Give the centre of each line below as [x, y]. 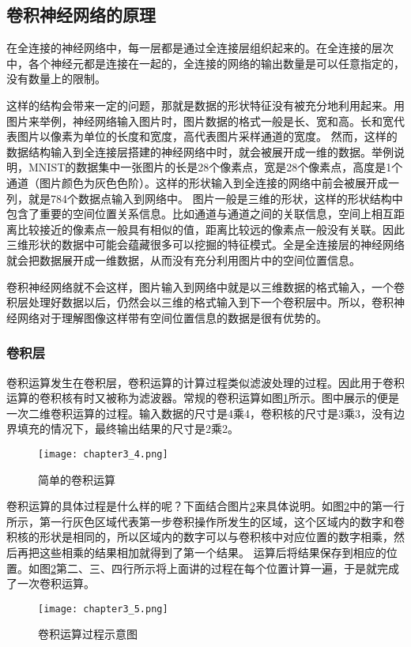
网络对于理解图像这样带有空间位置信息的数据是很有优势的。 [172, 317]
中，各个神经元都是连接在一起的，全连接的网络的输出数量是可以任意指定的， [205, 63]
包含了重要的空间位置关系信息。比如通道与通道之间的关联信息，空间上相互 [200, 214]
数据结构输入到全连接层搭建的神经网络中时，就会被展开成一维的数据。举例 [200, 151]
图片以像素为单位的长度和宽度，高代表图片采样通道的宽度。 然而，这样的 [207, 136]
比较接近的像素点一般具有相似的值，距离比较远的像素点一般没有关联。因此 [211, 229]
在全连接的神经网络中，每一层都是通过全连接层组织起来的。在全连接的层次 [200, 48]
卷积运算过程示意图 [88, 634]
